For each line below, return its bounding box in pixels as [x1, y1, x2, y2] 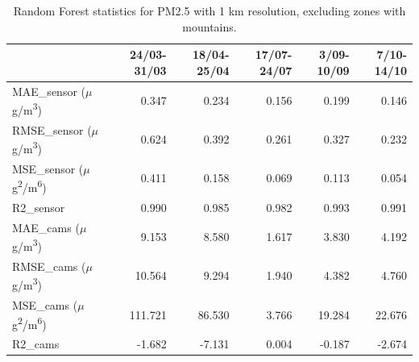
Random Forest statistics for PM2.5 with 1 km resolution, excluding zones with [13, 2, 406, 19]
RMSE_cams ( [12, 257, 86, 274]
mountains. [182, 18, 237, 35]
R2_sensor [12, 198, 65, 215]
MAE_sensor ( [12, 82, 85, 99]
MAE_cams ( [12, 218, 80, 235]
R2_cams [12, 335, 60, 352]
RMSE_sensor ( [12, 121, 92, 138]
